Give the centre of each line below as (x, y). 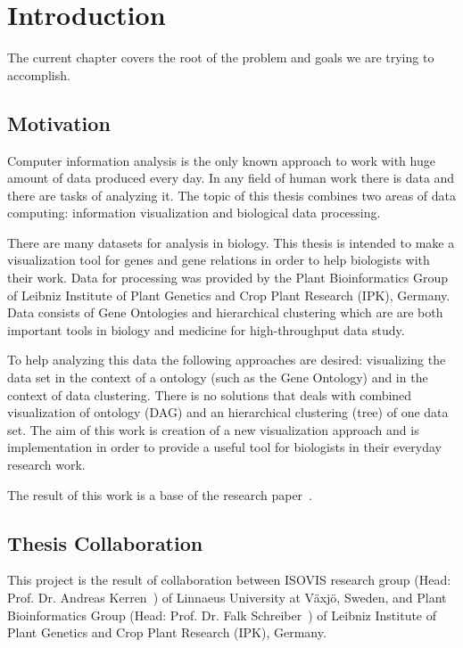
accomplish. (39, 74)
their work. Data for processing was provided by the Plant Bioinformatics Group (228, 278)
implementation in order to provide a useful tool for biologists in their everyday (225, 447)
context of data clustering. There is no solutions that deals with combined (210, 394)
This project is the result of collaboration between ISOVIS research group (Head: (229, 580)
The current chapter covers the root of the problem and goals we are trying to (221, 57)
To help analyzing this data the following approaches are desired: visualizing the (227, 360)
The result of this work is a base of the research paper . (160, 494)
